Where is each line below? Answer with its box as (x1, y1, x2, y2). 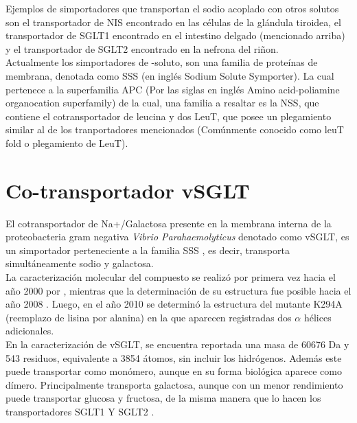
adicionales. (5, 323, 54, 338)
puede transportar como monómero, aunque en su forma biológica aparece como (5, 364, 342, 378)
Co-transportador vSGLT (5, 176, 250, 204)
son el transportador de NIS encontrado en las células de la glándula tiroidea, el (5, 14, 341, 29)
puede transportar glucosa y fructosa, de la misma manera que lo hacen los (5, 391, 321, 405)
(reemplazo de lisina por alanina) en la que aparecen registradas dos (5, 310, 292, 324)
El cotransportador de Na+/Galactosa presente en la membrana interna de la (5, 216, 332, 230)
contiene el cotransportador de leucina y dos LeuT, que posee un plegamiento (5, 108, 332, 123)
